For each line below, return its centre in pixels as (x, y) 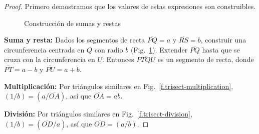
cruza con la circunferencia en (50, 59)
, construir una (223, 40)
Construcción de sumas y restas (72, 23)
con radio (109, 49)
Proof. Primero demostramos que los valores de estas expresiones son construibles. (130, 6)
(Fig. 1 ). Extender (159, 49)
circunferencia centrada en (44, 49)
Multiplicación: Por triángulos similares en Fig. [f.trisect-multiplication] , (119, 86)
